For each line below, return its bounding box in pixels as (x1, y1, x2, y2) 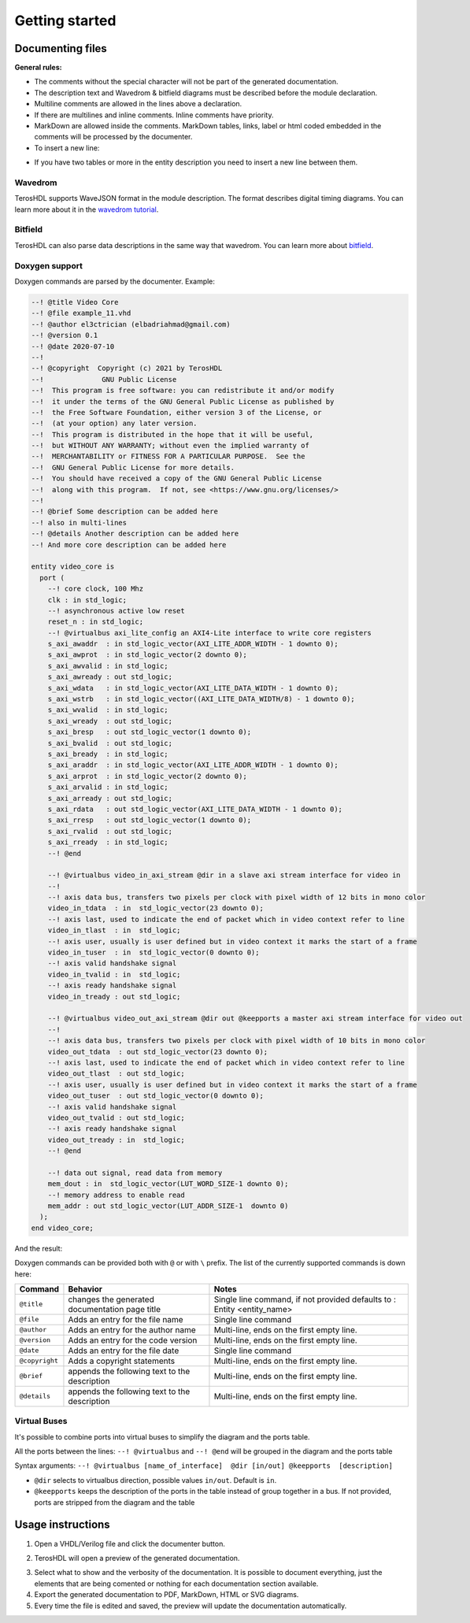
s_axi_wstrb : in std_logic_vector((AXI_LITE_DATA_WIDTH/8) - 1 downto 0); (47, 695, 356, 704)
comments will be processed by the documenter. (34, 132, 193, 142)
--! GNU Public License (31, 375, 177, 384)
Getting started (14, 12, 117, 29)
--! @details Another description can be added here (31, 529, 239, 539)
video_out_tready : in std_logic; (47, 1135, 185, 1144)
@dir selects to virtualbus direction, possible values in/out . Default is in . (34, 1475, 277, 1484)
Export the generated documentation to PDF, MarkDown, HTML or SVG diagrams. (34, 1590, 299, 1599)
